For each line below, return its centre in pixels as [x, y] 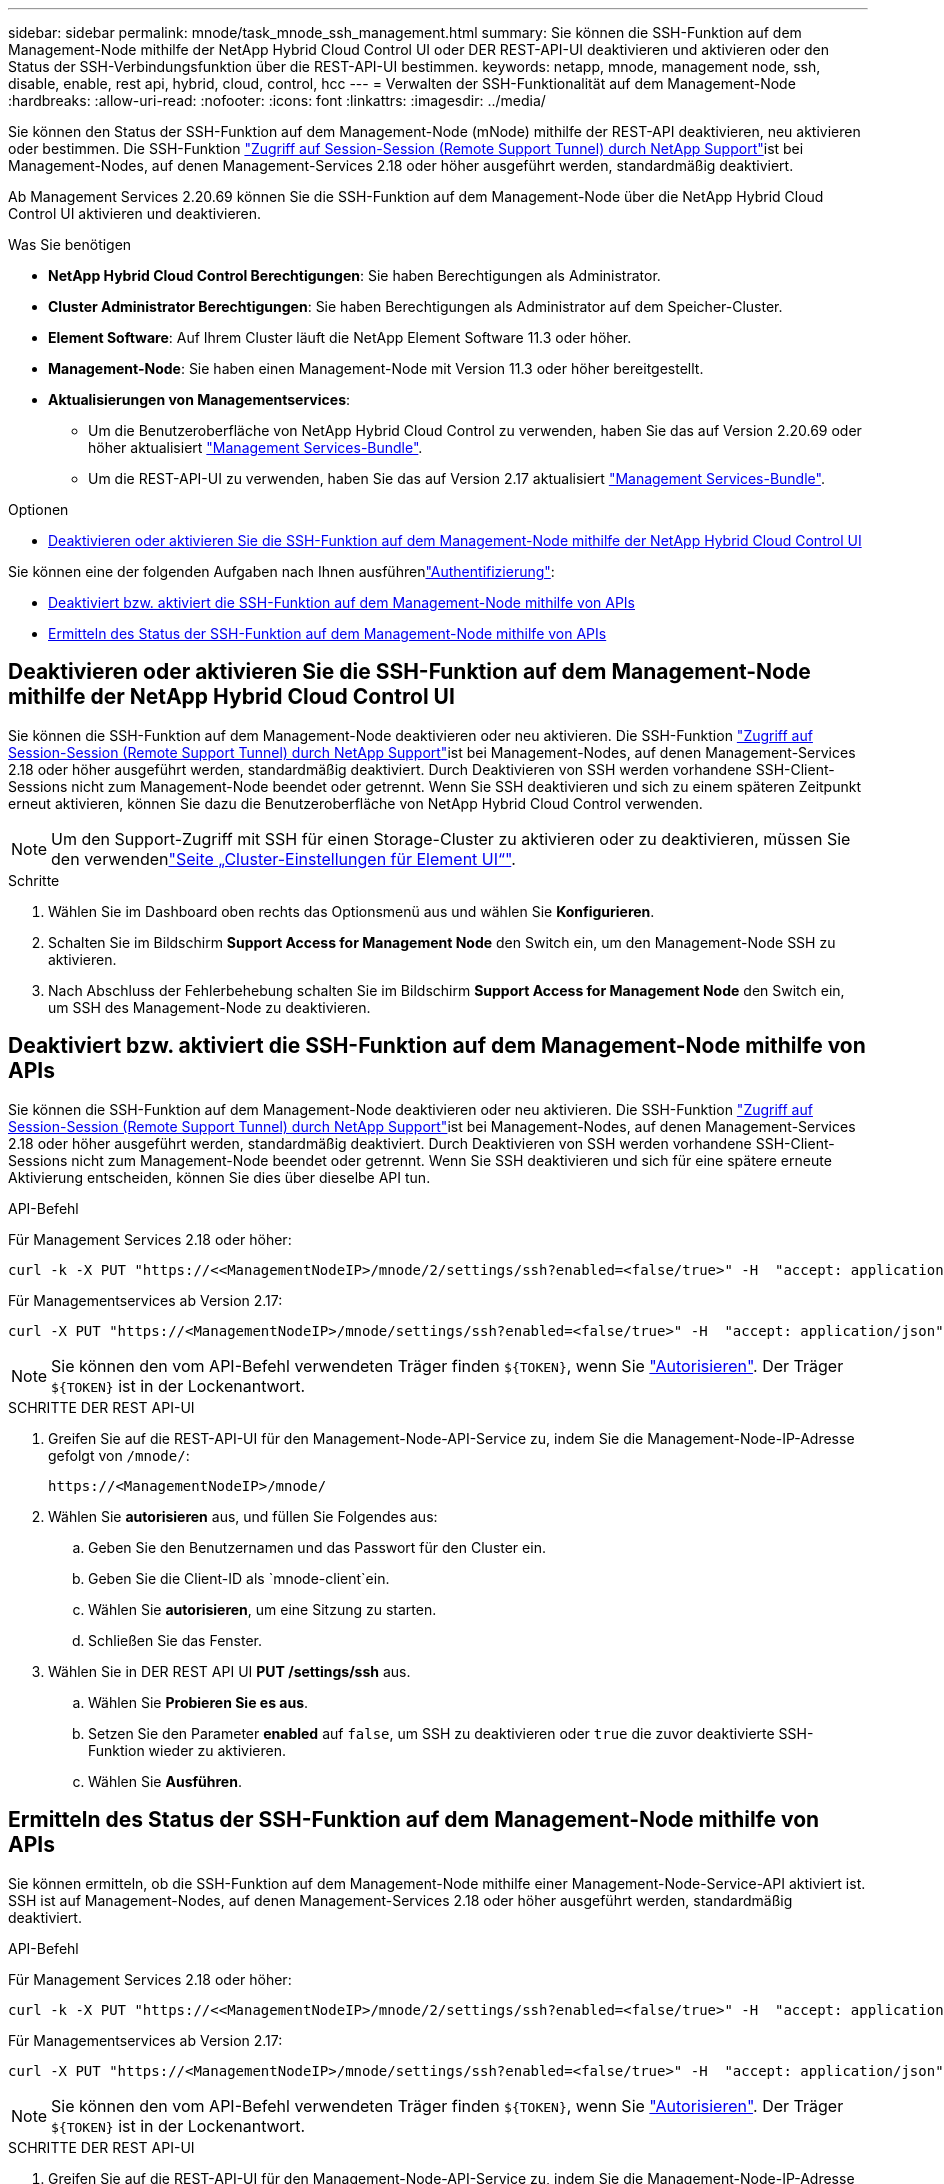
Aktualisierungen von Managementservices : [199, 399]
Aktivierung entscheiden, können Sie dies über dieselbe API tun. [219, 1177]
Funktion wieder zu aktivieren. [187, 1750]
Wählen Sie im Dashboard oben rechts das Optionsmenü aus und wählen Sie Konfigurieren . [351, 911]
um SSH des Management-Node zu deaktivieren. [209, 1007]
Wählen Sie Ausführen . [165, 1781]
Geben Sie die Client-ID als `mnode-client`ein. [239, 1578]
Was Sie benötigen [70, 244]
